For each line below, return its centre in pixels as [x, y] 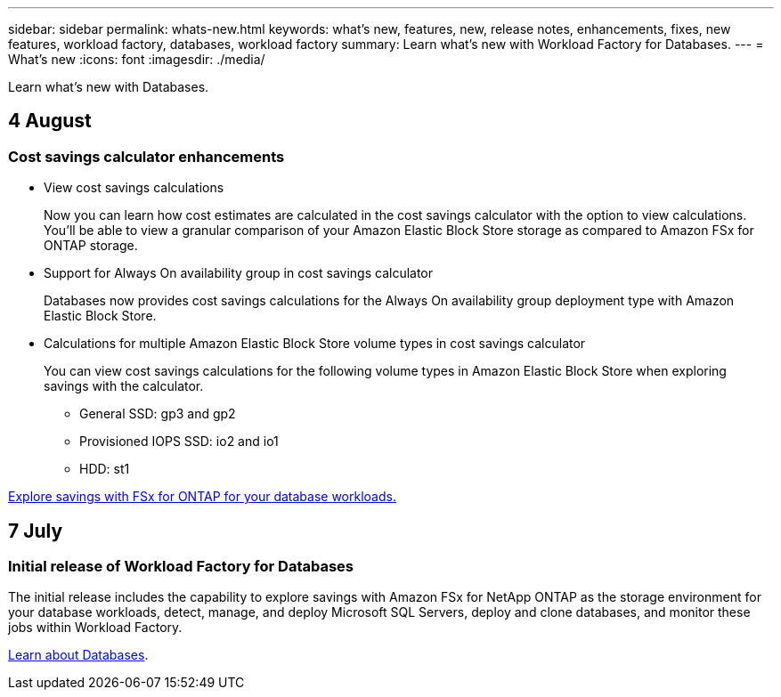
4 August [50, 121]
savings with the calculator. [124, 386]
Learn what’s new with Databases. [109, 87]
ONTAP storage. [91, 246]
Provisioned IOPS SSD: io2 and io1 [179, 442]
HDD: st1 [105, 469]
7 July [36, 531]
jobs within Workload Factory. [95, 628]
